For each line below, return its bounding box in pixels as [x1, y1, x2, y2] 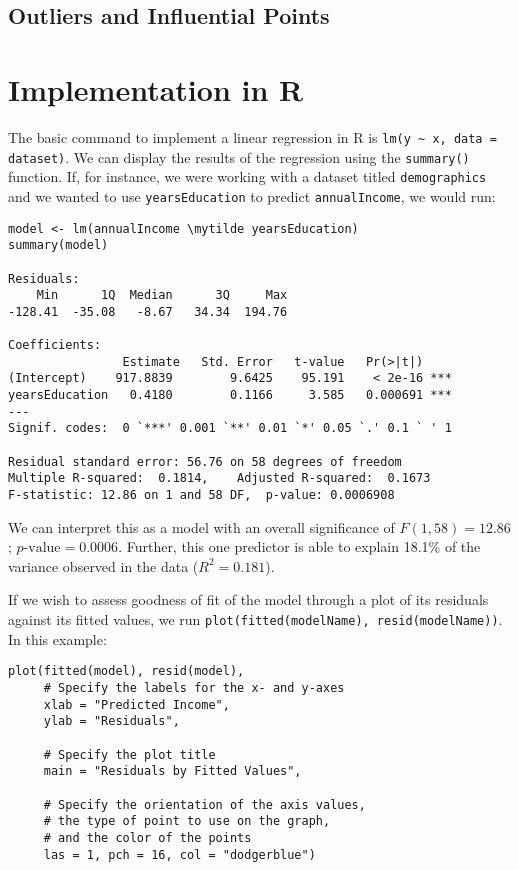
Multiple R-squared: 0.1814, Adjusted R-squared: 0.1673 [8, 471, 431, 486]
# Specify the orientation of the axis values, [43, 797, 366, 812]
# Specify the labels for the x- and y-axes [43, 680, 345, 695]
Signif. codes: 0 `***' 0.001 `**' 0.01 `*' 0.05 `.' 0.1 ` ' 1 [8, 421, 452, 436]
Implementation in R [8, 68, 304, 109]
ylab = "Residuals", [43, 714, 180, 729]
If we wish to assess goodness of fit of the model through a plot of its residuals [8, 589, 489, 610]
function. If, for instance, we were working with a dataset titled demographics [8, 166, 487, 187]
